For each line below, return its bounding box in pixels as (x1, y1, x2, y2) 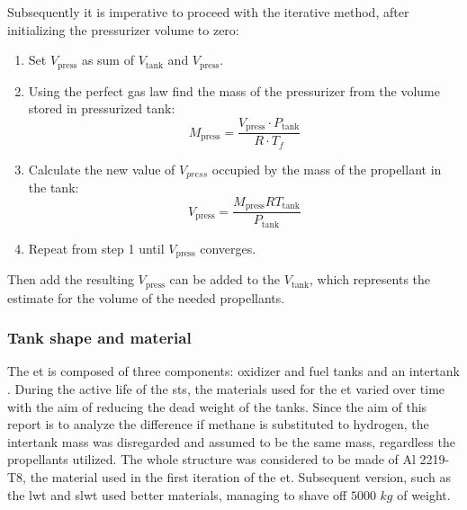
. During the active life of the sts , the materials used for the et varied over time (7, 380, 445, 398)
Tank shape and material (7, 327, 192, 349)
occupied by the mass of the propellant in (211, 159, 442, 178)
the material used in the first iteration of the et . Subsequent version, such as (30, 468, 451, 487)
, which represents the (310, 270, 431, 289)
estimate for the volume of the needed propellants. (7, 288, 285, 307)
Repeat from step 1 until (28, 238, 165, 257)
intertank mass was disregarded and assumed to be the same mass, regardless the (7, 432, 455, 451)
